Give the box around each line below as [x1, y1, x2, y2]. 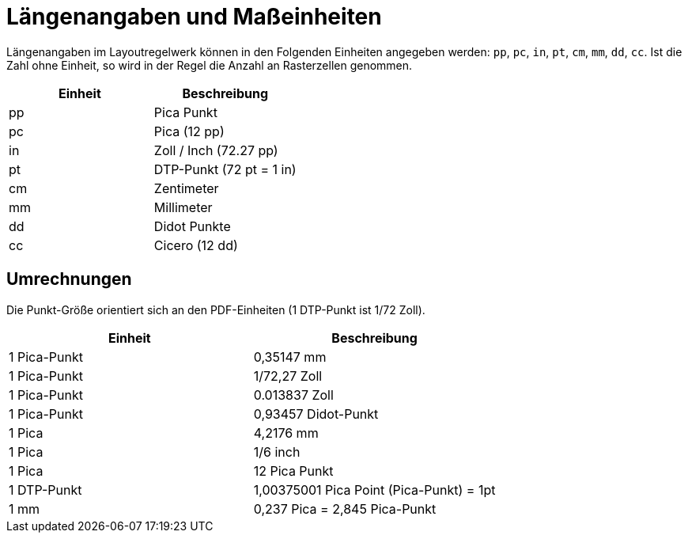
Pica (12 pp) [153, 123, 225, 139]
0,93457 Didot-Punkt [253, 405, 379, 422]
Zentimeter [153, 180, 219, 196]
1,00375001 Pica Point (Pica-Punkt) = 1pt [253, 481, 496, 498]
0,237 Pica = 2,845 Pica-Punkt [253, 500, 437, 517]
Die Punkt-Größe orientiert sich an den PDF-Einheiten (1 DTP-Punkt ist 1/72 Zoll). [6, 302, 425, 317]
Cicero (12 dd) [153, 237, 238, 253]
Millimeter [153, 199, 213, 215]
